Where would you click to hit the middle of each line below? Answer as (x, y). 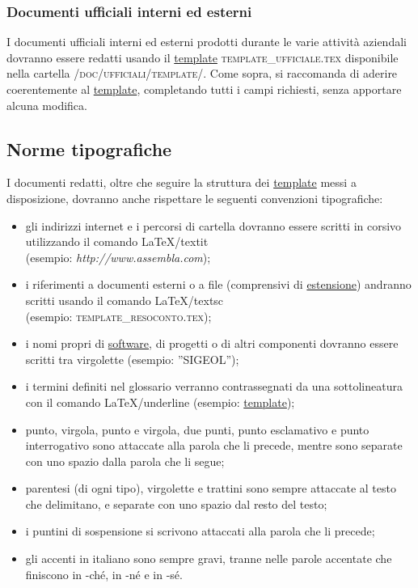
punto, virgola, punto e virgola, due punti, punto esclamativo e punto (197, 429)
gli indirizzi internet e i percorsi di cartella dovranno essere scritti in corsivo (213, 225)
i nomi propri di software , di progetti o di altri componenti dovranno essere (212, 343)
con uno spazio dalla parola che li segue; (125, 461)
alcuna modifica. (47, 105)
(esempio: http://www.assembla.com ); (118, 257)
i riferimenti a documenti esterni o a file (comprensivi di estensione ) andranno (218, 284)
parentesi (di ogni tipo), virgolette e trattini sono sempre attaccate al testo (211, 488)
